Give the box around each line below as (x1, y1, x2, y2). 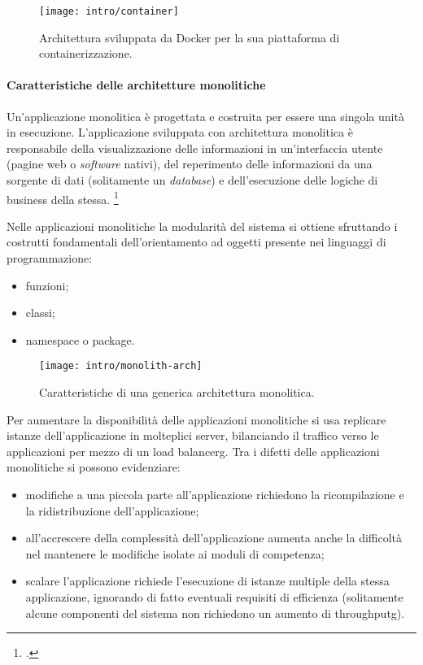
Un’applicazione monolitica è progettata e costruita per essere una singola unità (7, 107, 404, 124)
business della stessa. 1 (7, 188, 119, 207)
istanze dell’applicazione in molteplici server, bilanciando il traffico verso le (7, 427, 379, 444)
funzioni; (25, 276, 69, 293)
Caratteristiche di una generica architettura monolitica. (39, 384, 315, 401)
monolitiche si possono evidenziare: (7, 459, 181, 476)
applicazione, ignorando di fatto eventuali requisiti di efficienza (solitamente (25, 589, 403, 606)
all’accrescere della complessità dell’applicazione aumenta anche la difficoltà (25, 529, 403, 546)
